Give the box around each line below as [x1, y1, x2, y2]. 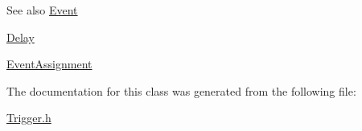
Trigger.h [6, 109, 51, 126]
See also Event [6, 2, 78, 18]
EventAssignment [6, 55, 93, 72]
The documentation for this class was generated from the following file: [6, 82, 356, 99]
